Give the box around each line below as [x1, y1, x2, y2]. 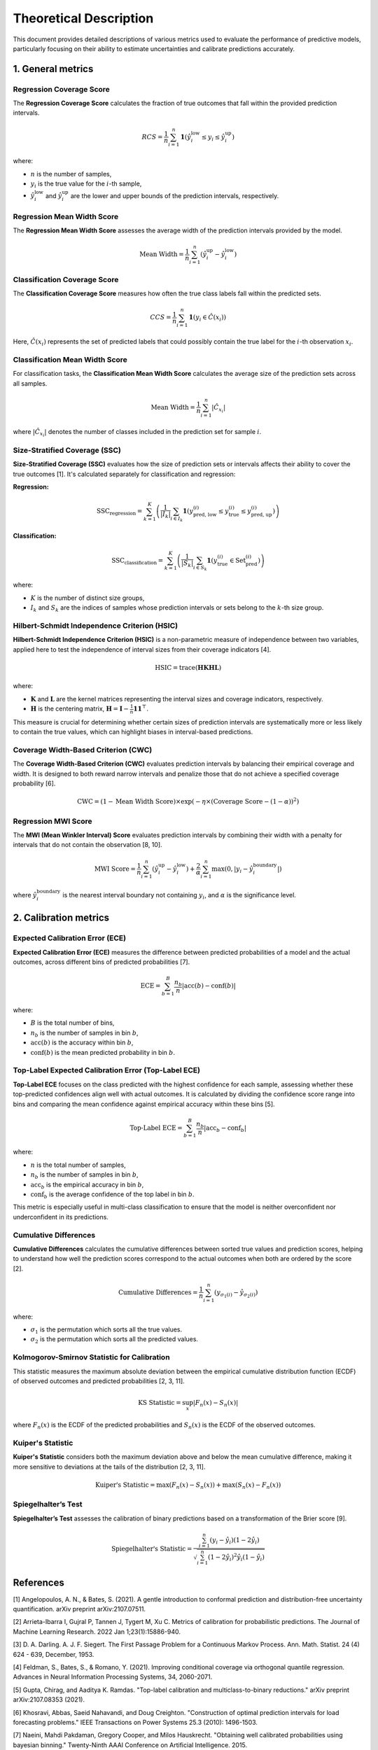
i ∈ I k [170, 515, 183, 523]
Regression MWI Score [13, 816, 92, 826]
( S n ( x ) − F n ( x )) [234, 1480, 281, 1490]
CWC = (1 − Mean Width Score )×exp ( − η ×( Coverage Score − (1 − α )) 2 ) [77, 797, 300, 806]
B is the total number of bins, [30, 1018, 115, 1027]
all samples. [13, 379, 48, 388]
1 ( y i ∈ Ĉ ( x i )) [188, 314, 227, 323]
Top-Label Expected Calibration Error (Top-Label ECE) [13, 1065, 201, 1075]
